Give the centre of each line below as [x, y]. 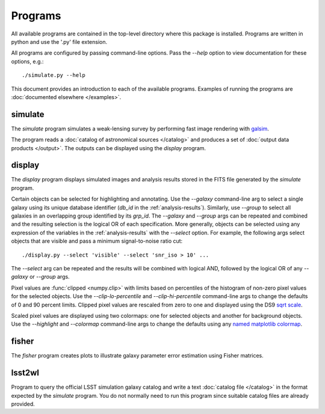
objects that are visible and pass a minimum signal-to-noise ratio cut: [97, 241]
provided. [23, 404]
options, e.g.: [27, 61]
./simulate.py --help [54, 75]
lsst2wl [25, 373]
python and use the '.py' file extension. [59, 41]
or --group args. [49, 277]
